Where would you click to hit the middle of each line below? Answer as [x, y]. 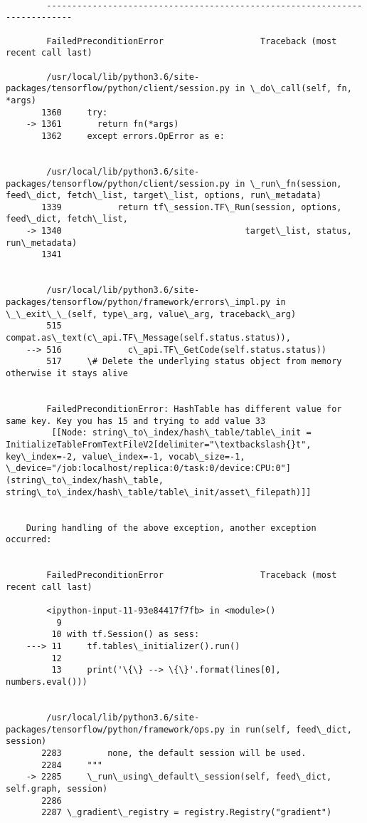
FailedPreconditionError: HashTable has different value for [194, 409]
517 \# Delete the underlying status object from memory [194, 362]
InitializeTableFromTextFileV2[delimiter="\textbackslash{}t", [159, 444]
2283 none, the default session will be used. [174, 753]
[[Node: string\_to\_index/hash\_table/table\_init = [181, 433]
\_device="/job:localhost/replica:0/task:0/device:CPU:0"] [148, 469]
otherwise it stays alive [67, 373]
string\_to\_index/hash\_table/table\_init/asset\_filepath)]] [159, 492]
